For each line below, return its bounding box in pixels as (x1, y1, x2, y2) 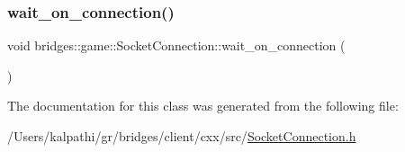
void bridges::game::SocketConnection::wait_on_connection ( (7, 36, 346, 55)
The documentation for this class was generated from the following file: (7, 96, 399, 115)
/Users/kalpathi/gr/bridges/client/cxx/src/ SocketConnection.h (7, 127, 356, 145)
